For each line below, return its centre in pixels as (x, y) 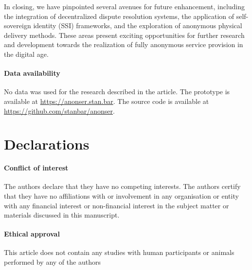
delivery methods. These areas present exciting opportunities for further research (124, 35)
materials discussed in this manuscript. (62, 215)
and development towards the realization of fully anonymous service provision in (124, 44)
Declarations (47, 144)
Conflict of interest (36, 168)
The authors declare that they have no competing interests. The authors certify (122, 186)
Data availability (32, 73)
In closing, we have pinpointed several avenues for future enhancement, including (125, 6)
